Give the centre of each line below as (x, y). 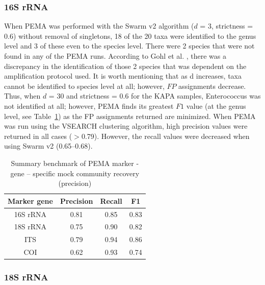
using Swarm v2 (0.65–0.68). (48, 146)
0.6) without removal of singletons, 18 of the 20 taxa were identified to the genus (130, 35)
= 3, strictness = (227, 26)
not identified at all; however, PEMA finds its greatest (89, 105)
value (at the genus (216, 105)
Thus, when (22, 96)
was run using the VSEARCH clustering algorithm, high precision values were (126, 126)
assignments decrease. (212, 86)
